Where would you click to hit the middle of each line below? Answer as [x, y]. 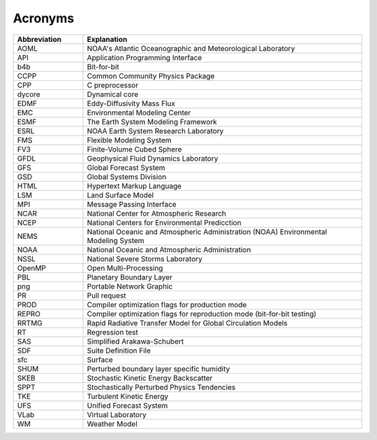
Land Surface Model [120, 195]
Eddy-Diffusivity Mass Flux [131, 103]
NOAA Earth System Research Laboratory [155, 131]
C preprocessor [113, 85]
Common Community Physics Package [151, 75]
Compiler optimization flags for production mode [167, 305]
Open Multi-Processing [125, 267]
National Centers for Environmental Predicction [164, 222]
